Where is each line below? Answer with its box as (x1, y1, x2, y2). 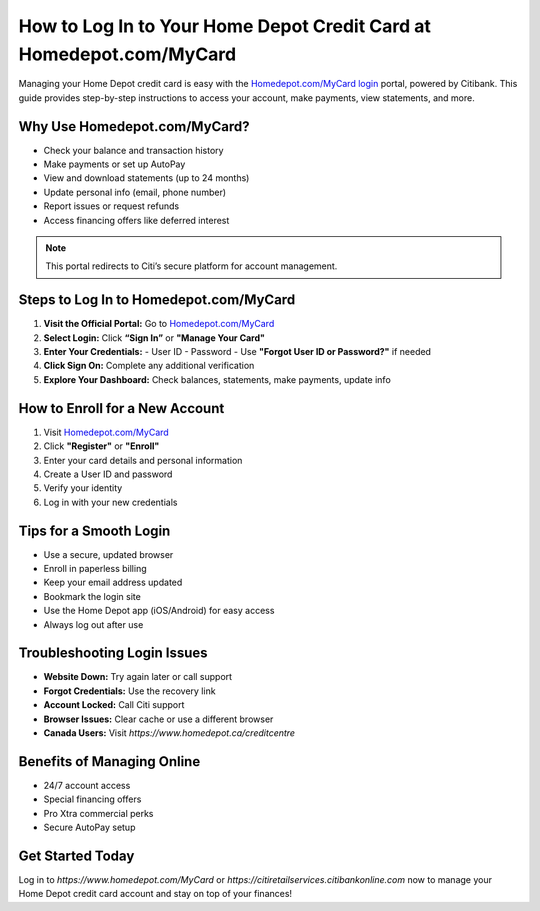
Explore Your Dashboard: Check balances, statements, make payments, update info (43, 373, 392, 385)
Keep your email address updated (43, 576, 183, 589)
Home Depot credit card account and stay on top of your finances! (18, 888, 293, 900)
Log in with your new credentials (43, 496, 178, 508)
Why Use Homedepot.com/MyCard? (18, 118, 250, 135)
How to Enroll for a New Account (18, 400, 225, 417)
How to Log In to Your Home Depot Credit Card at (18, 15, 432, 37)
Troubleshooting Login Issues (18, 645, 209, 662)
